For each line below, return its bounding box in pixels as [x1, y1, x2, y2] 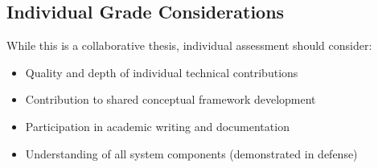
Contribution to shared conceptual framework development [25, 91, 316, 108]
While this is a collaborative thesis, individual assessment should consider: [6, 37, 372, 54]
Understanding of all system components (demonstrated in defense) [25, 145, 358, 162]
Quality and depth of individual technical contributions [25, 64, 298, 80]
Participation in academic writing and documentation [25, 117, 290, 134]
